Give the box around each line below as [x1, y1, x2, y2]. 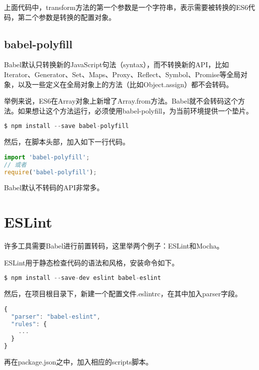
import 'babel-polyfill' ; [4, 153, 90, 161]
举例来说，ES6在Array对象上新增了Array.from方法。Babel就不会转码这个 [4, 96, 238, 106]
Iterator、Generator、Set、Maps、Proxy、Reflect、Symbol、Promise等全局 [4, 69, 241, 79]
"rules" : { [11, 320, 47, 328]
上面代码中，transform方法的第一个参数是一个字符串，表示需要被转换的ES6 [4, 2, 248, 12]
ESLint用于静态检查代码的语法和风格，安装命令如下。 [4, 257, 179, 267]
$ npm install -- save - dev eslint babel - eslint [4, 274, 161, 282]
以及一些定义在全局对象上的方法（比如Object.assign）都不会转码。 [17, 79, 233, 89]
